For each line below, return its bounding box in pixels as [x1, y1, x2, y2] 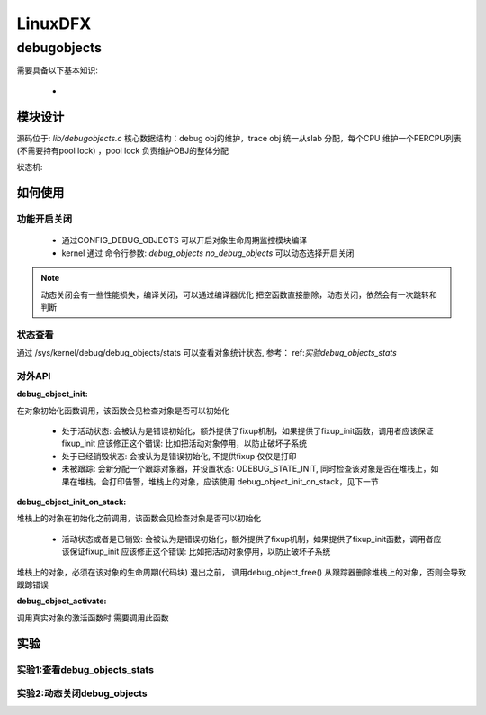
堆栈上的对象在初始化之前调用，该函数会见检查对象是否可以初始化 [16, 513, 261, 524]
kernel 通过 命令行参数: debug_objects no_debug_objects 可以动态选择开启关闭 [61, 248, 355, 258]
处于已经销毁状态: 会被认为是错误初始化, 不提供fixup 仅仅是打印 [61, 450, 297, 461]
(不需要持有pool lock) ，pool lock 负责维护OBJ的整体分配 [16, 145, 229, 157]
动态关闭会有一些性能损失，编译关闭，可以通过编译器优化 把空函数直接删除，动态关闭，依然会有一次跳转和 [40, 289, 437, 300]
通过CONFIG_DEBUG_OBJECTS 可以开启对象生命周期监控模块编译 [61, 235, 308, 246]
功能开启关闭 [16, 213, 73, 225]
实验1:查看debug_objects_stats [16, 663, 155, 675]
